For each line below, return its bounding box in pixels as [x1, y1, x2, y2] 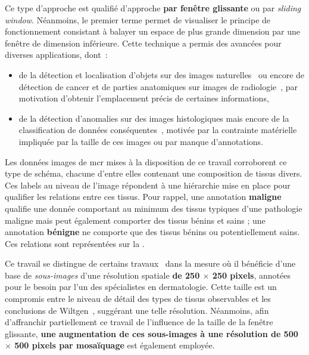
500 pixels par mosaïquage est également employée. [14, 339, 215, 351]
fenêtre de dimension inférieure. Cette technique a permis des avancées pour [5, 36, 282, 49]
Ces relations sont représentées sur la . [5, 237, 145, 249]
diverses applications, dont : [5, 48, 108, 61]
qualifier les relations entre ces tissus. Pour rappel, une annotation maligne [5, 190, 282, 203]
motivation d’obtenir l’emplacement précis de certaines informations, [18, 92, 269, 104]
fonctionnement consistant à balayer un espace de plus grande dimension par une [5, 25, 300, 38]
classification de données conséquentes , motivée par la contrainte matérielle [18, 124, 297, 136]
